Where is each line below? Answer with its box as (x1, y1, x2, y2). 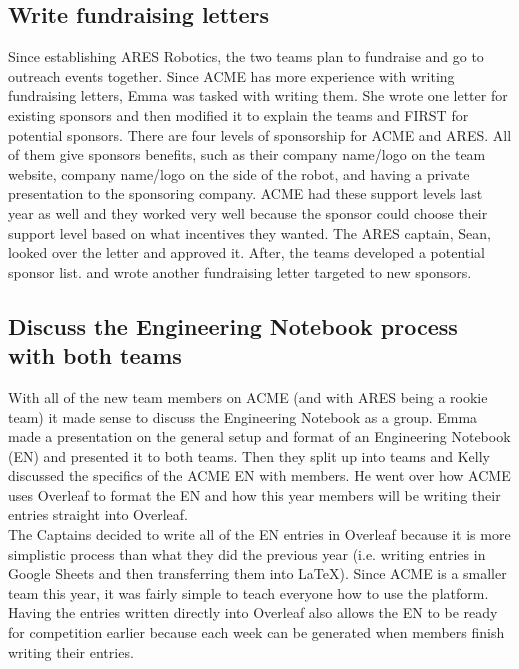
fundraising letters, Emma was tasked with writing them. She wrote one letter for (8, 85, 508, 106)
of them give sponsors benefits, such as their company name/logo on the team (8, 144, 486, 165)
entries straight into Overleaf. (8, 504, 188, 525)
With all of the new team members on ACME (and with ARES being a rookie (8, 386, 488, 407)
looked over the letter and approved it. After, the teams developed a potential (8, 242, 486, 263)
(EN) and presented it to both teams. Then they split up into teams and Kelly (8, 445, 490, 466)
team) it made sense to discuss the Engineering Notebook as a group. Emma (8, 406, 478, 427)
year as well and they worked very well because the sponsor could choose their (8, 202, 488, 223)
